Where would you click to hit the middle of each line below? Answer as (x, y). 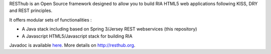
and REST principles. (31, 10)
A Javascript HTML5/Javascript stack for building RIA (77, 36)
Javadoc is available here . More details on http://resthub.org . (72, 45)
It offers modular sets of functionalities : (51, 19)
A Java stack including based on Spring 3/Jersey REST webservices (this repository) (110, 29)
